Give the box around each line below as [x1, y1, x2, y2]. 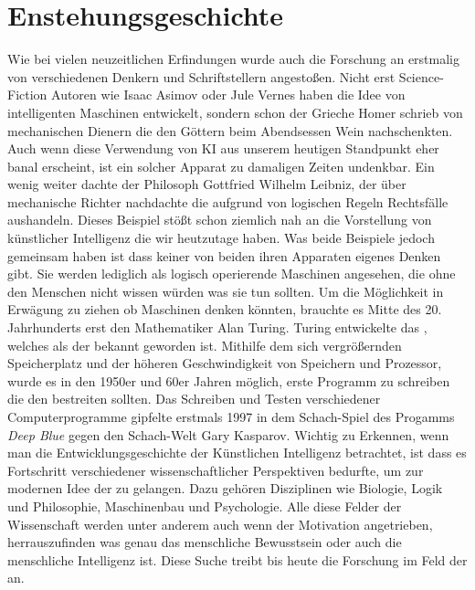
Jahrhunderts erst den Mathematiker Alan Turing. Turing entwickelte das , [7, 318, 427, 337]
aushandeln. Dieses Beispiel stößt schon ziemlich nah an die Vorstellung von [7, 210, 432, 229]
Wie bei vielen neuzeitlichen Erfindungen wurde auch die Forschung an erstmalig [7, 49, 460, 68]
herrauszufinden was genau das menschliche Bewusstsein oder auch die [7, 532, 402, 552]
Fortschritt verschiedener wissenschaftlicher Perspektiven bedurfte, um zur [7, 460, 424, 479]
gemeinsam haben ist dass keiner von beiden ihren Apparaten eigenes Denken [7, 246, 441, 265]
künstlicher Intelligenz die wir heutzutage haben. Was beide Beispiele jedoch [7, 228, 435, 248]
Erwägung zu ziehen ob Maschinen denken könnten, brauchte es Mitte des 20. [7, 300, 442, 319]
